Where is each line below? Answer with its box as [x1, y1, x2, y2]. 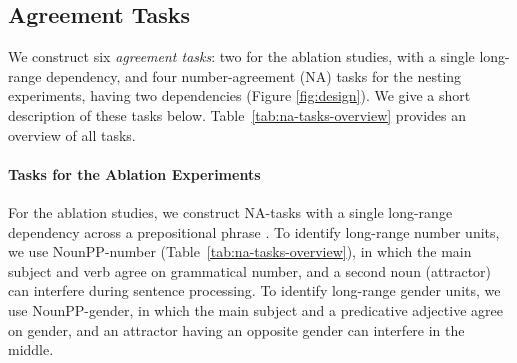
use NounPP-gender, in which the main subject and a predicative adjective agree [8, 299, 503, 320]
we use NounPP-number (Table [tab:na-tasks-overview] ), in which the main [8, 241, 472, 262]
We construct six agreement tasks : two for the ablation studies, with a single [8, 46, 475, 67]
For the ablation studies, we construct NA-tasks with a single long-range [8, 201, 453, 222]
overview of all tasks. [8, 124, 136, 145]
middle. [8, 339, 54, 360]
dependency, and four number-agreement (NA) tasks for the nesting [46, 65, 462, 86]
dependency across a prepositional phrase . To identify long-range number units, [8, 221, 500, 242]
